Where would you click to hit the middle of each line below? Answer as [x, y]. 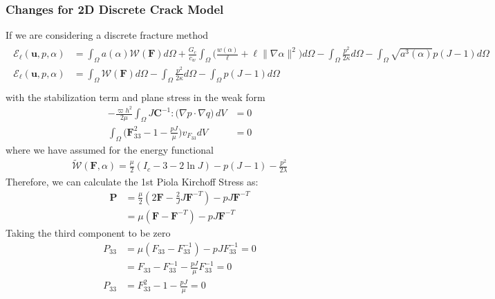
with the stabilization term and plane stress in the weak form [136, 97]
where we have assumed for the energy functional [110, 149]
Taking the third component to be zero [88, 232]
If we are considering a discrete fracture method [107, 35]
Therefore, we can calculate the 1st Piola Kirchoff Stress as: [132, 182]
